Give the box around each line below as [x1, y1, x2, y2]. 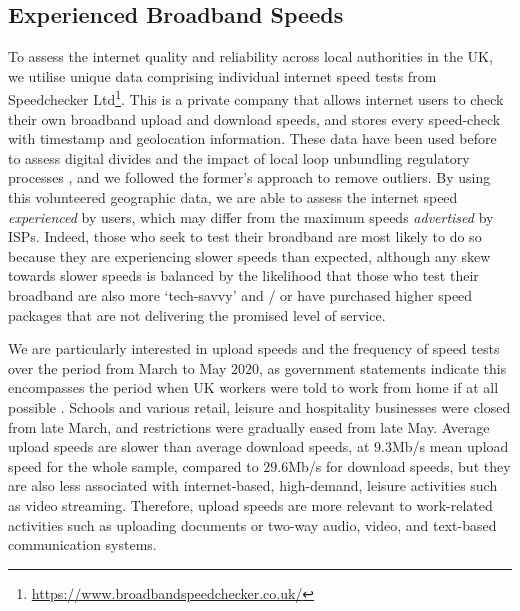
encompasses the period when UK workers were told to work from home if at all [8, 377, 499, 398]
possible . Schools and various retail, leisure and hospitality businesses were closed [8, 396, 511, 417]
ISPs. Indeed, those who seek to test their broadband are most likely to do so [8, 226, 482, 247]
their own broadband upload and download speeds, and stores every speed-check [8, 108, 501, 129]
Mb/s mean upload [391, 436, 509, 457]
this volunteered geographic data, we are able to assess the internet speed [8, 187, 458, 208]
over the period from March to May [8, 357, 227, 378]
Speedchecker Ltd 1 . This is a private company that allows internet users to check [8, 86, 504, 110]
